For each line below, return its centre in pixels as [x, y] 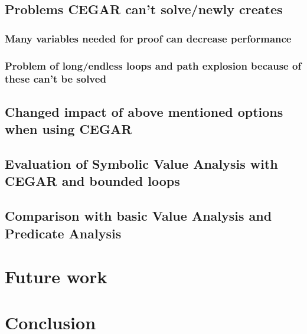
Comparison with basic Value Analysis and [138, 216]
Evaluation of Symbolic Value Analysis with [141, 163]
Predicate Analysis [63, 233]
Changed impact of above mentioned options [144, 111]
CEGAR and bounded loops [92, 181]
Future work [56, 276]
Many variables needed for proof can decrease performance [148, 38]
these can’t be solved [55, 79]
